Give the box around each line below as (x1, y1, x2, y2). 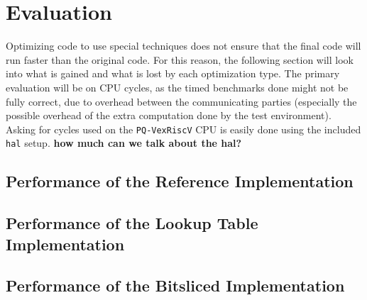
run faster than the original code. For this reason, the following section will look (6, 52, 354, 67)
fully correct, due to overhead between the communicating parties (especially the (6, 94, 357, 109)
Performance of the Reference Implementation (6, 170, 354, 192)
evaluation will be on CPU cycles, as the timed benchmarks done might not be (6, 79, 349, 94)
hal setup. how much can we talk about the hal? (6, 135, 242, 150)
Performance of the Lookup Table (6, 212, 258, 234)
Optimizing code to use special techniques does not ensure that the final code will (6, 38, 361, 53)
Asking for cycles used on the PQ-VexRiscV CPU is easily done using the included (6, 121, 361, 136)
